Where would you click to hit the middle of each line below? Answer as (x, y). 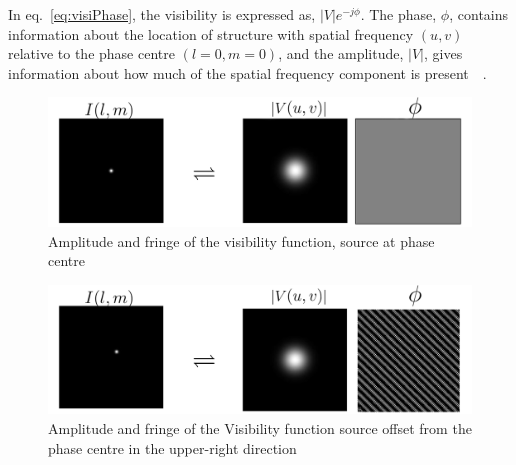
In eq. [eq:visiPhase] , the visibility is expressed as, (162, 14)
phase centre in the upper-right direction (172, 447)
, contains (479, 14)
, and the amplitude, (341, 53)
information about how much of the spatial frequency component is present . (247, 72)
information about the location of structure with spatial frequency (211, 33)
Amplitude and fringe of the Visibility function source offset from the (260, 427)
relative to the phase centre (91, 53)
